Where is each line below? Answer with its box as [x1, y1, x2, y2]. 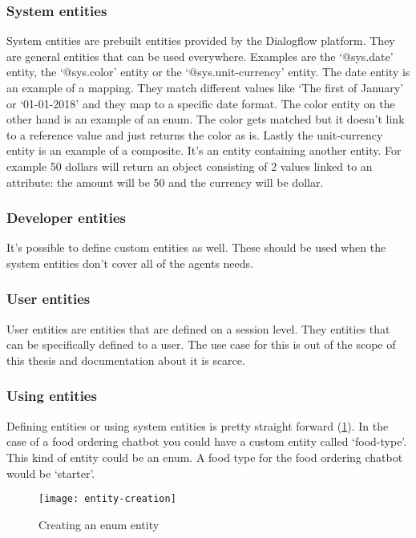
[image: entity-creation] [38, 493, 176, 505]
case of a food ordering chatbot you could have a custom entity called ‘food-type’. [6, 433, 407, 450]
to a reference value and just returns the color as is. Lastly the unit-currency [6, 126, 383, 143]
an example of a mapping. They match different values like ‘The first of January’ [6, 79, 404, 95]
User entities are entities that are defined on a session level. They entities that [6, 320, 390, 337]
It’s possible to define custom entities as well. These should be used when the [6, 239, 386, 256]
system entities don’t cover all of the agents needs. [6, 254, 253, 271]
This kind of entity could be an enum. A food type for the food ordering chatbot [6, 448, 403, 465]
